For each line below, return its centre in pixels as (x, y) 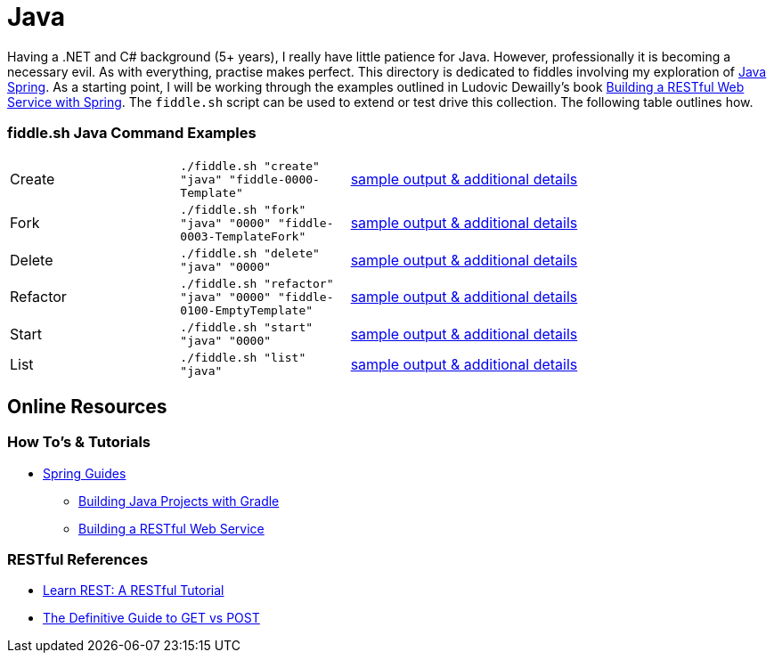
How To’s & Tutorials (79, 442)
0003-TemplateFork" (243, 236)
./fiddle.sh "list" (243, 357)
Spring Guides (85, 473)
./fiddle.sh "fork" (243, 209)
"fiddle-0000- (274, 179)
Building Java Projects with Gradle (179, 501)
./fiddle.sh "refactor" (257, 283)
